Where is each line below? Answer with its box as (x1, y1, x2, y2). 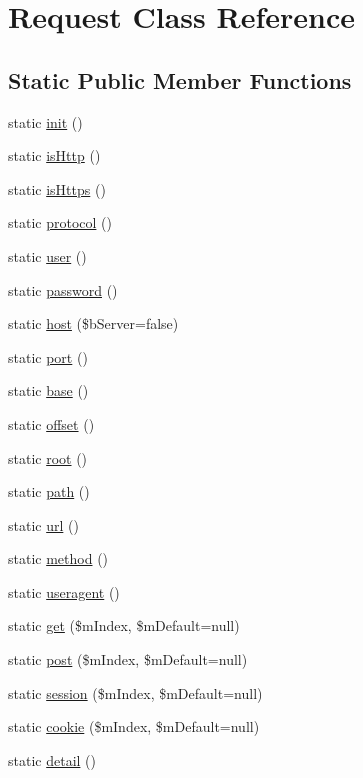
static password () (8, 279, 118, 300)
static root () (8, 447, 88, 468)
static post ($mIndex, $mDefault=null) (8, 649, 248, 670)
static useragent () (8, 581, 120, 602)
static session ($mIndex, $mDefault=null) (8, 682, 263, 703)
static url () (8, 514, 79, 535)
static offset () (8, 413, 95, 434)
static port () (8, 346, 88, 367)
